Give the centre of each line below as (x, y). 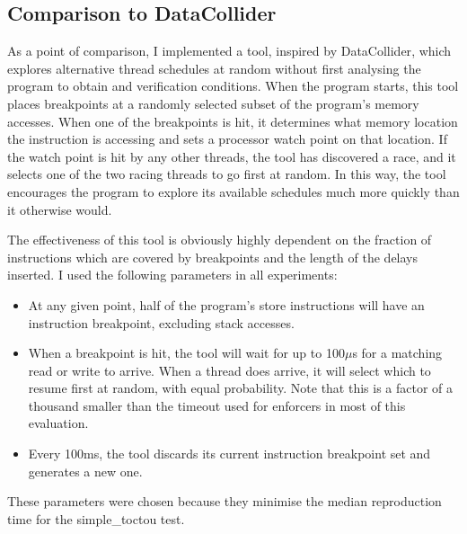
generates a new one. (85, 471)
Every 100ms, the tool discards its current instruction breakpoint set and (229, 454)
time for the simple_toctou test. (96, 518)
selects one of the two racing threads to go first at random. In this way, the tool (227, 174)
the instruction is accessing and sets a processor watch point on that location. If (227, 139)
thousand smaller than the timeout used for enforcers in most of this (217, 405)
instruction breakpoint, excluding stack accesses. (161, 322)
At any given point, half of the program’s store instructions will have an (226, 304)
